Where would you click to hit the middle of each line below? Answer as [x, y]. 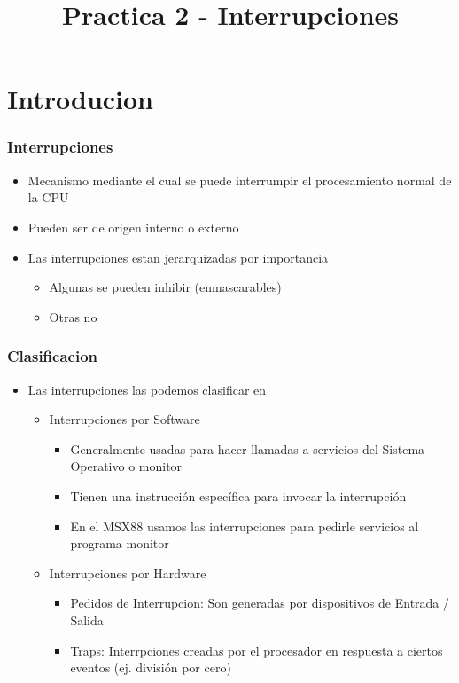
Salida [87, 620]
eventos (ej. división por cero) [151, 667]
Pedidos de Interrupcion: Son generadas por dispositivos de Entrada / [260, 603]
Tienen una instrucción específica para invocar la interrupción [238, 495]
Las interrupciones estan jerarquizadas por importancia [178, 257]
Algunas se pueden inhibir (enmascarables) [165, 287]
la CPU [48, 197]
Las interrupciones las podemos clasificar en [147, 389]
